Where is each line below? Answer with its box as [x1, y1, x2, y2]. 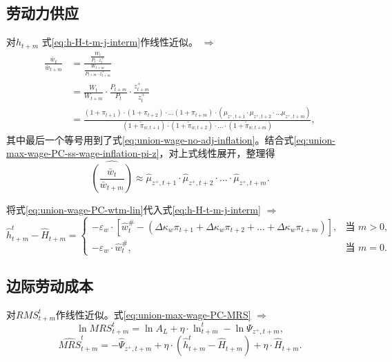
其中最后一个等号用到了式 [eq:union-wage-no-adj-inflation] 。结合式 [6, 132, 294, 146]
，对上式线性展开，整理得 [159, 146, 275, 160]
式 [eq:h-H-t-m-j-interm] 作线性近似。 [41, 35, 199, 49]
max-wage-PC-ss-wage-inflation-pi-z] [6, 146, 159, 160]
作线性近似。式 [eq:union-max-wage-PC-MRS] [55, 307, 251, 321]
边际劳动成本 [6, 274, 93, 296]
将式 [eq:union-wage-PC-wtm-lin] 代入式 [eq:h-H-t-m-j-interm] [6, 202, 261, 217]
